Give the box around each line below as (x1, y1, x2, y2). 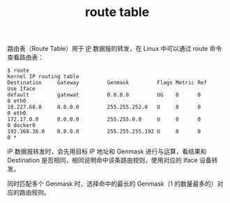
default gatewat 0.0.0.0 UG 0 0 (7, 91, 201, 98)
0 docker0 (7, 122, 36, 129)
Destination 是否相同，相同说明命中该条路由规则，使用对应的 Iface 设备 (7, 156, 212, 165)
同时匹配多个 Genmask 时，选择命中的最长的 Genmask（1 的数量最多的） (7, 179, 217, 188)
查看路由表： (7, 53, 44, 61)
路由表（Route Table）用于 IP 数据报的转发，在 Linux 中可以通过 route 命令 (7, 45, 222, 53)
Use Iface (7, 85, 36, 93)
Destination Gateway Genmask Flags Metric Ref (7, 80, 208, 87)
